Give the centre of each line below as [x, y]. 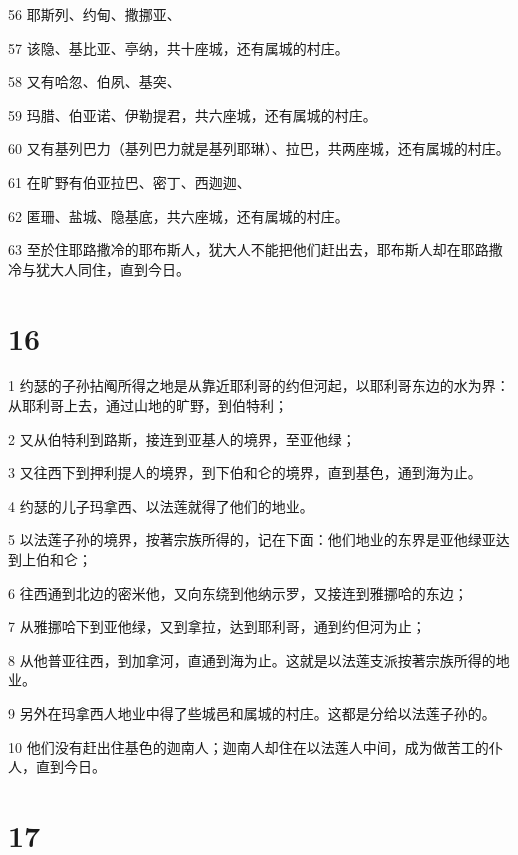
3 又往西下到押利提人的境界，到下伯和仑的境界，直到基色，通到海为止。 [245, 472]
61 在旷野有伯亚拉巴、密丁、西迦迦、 [129, 181]
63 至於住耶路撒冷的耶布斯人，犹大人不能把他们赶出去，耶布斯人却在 [234, 249]
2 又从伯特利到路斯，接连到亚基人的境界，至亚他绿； [182, 438]
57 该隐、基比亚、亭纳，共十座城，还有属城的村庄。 [178, 47]
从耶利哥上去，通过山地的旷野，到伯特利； [148, 405]
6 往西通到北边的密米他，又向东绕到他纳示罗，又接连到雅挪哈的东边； [238, 592]
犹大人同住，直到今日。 [112, 268]
